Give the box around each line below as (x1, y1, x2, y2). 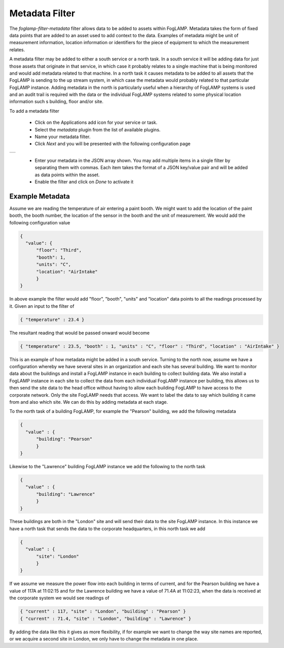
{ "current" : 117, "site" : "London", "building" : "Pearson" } (20, 608, 186, 614)
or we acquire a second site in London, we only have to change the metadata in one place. (9, 635, 199, 642)
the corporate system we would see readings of (9, 595, 110, 601)
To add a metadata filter (9, 108, 59, 114)
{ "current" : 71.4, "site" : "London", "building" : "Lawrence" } (20, 615, 192, 622)
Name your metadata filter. (34, 134, 91, 140)
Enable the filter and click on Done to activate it (34, 178, 134, 185)
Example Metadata (9, 192, 70, 201)
